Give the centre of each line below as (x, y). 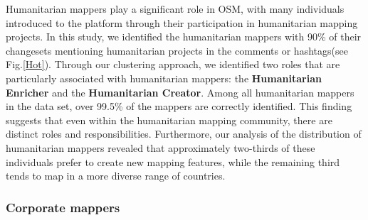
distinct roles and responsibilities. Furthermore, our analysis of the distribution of (184, 134)
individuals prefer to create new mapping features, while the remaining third (173, 161)
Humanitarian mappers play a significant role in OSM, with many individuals (175, 9)
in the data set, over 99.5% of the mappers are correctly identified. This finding (179, 106)
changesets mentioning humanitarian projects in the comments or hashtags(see (177, 50)
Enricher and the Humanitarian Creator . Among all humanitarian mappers (180, 92)
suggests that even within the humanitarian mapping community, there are (169, 120)
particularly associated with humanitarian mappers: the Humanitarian (164, 78)
